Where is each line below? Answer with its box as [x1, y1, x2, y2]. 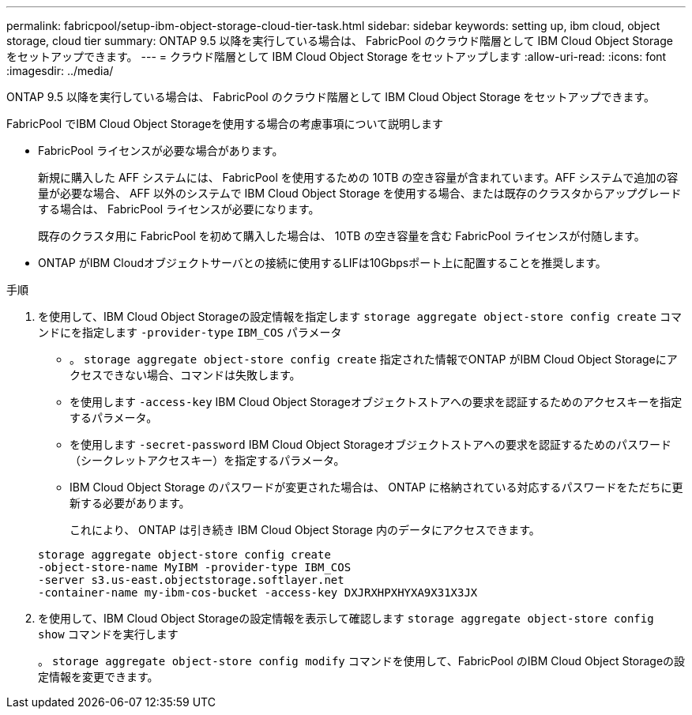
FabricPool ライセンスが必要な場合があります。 [38, 144, 284, 157]
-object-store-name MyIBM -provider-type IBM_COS [38, 561, 352, 574]
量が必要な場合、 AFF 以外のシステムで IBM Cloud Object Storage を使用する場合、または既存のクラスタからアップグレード [38, 186, 682, 200]
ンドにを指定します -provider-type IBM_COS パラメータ [38, 326, 342, 339]
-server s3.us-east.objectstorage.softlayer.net [38, 574, 344, 586]
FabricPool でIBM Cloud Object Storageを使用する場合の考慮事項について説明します [6, 117, 444, 130]
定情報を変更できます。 [38, 670, 159, 683]
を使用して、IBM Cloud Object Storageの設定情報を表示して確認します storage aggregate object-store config [38, 612, 654, 625]
